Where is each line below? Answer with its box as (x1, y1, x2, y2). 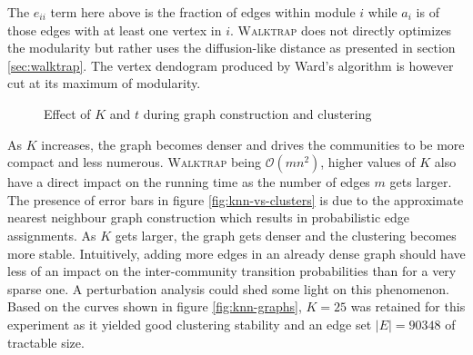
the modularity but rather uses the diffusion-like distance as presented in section (7, 38, 456, 57)
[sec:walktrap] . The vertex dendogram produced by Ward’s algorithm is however (7, 55, 454, 74)
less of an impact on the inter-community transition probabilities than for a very (7, 261, 457, 281)
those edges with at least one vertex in (7, 20, 222, 39)
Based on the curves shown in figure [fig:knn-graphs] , (7, 297, 302, 316)
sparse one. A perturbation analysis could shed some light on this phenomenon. (7, 279, 450, 298)
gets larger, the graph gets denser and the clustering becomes (115, 225, 457, 244)
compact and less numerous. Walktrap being (7, 153, 261, 172)
